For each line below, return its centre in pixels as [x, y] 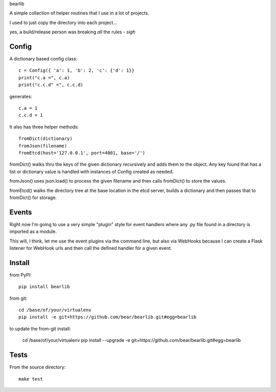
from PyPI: [20, 275]
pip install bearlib [44, 287]
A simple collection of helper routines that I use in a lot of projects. [79, 13]
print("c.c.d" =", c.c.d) [51, 85]
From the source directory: [38, 367]
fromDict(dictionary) [45, 139]
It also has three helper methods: [44, 127]
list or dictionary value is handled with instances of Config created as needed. [91, 171]
